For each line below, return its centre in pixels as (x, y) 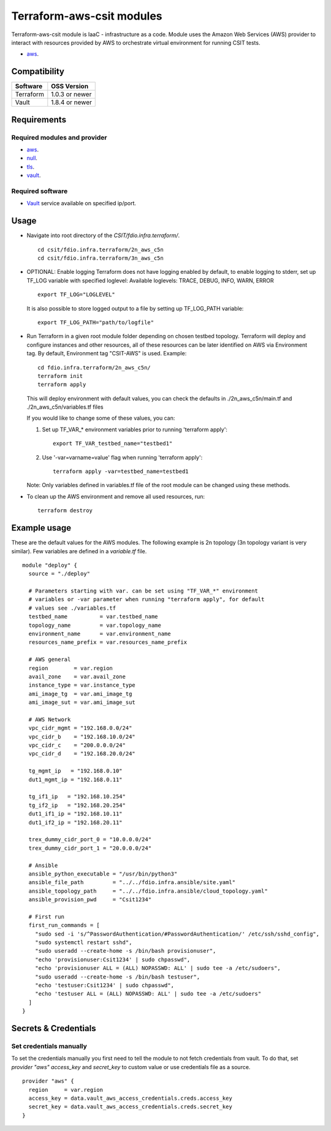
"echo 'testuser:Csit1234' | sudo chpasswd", (105, 985)
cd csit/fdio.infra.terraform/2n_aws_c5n (101, 249)
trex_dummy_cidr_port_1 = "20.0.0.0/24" (90, 848)
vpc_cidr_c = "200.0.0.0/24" (77, 745)
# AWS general (50, 660)
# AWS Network (50, 719)
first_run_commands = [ (64, 925)
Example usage (41, 528)
